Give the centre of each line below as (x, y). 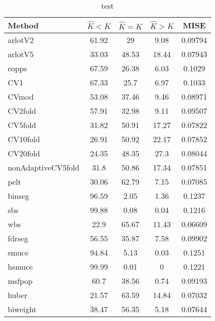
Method (23, 25)
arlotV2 (21, 40)
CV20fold (24, 153)
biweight (22, 309)
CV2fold (22, 111)
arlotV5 (21, 54)
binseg (19, 196)
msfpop (20, 281)
